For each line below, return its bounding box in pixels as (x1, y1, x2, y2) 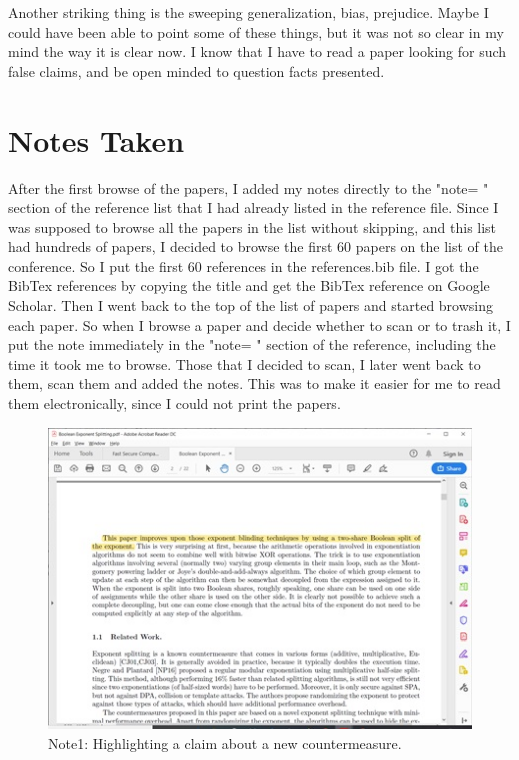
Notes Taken (8, 119, 185, 160)
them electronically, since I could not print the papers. (8, 393, 341, 414)
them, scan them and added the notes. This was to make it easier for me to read (8, 373, 501, 394)
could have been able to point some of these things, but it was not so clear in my (8, 21, 504, 42)
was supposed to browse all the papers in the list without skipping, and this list (8, 216, 497, 237)
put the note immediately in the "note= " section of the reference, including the (8, 334, 496, 355)
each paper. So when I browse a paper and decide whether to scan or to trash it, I (8, 314, 511, 335)
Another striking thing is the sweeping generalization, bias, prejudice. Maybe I (8, 2, 489, 22)
